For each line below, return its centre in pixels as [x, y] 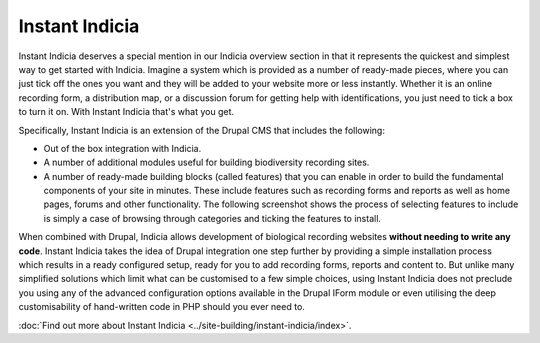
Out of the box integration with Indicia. [122, 148]
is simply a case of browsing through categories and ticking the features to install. [212, 218]
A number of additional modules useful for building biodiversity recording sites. [206, 162]
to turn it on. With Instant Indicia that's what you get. [126, 112]
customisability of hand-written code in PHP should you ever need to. [161, 307]
